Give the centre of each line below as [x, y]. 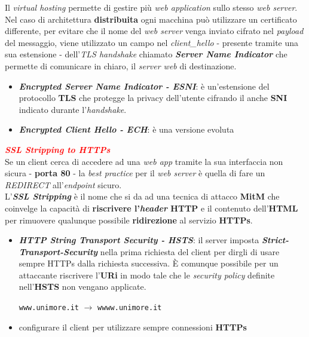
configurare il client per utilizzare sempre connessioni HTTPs [133, 327]
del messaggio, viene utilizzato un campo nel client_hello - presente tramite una [152, 42]
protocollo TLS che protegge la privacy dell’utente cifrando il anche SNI [153, 98]
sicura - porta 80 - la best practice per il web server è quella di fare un [135, 173]
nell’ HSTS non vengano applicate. [82, 287]
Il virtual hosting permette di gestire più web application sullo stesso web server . [151, 7]
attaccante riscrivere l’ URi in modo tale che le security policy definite [147, 275]
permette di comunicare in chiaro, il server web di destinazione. [121, 65]
